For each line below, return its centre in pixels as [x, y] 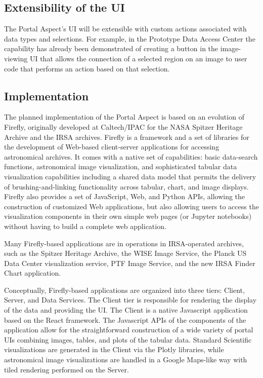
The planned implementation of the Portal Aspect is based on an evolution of [124, 117]
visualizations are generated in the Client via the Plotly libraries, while [114, 349]
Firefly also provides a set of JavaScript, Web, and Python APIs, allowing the [125, 196]
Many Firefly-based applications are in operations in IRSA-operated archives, [124, 243]
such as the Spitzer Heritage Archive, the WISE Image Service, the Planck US [125, 253]
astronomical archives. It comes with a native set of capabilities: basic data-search [131, 156]
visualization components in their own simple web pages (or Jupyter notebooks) [128, 216]
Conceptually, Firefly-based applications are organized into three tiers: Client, [124, 290]
